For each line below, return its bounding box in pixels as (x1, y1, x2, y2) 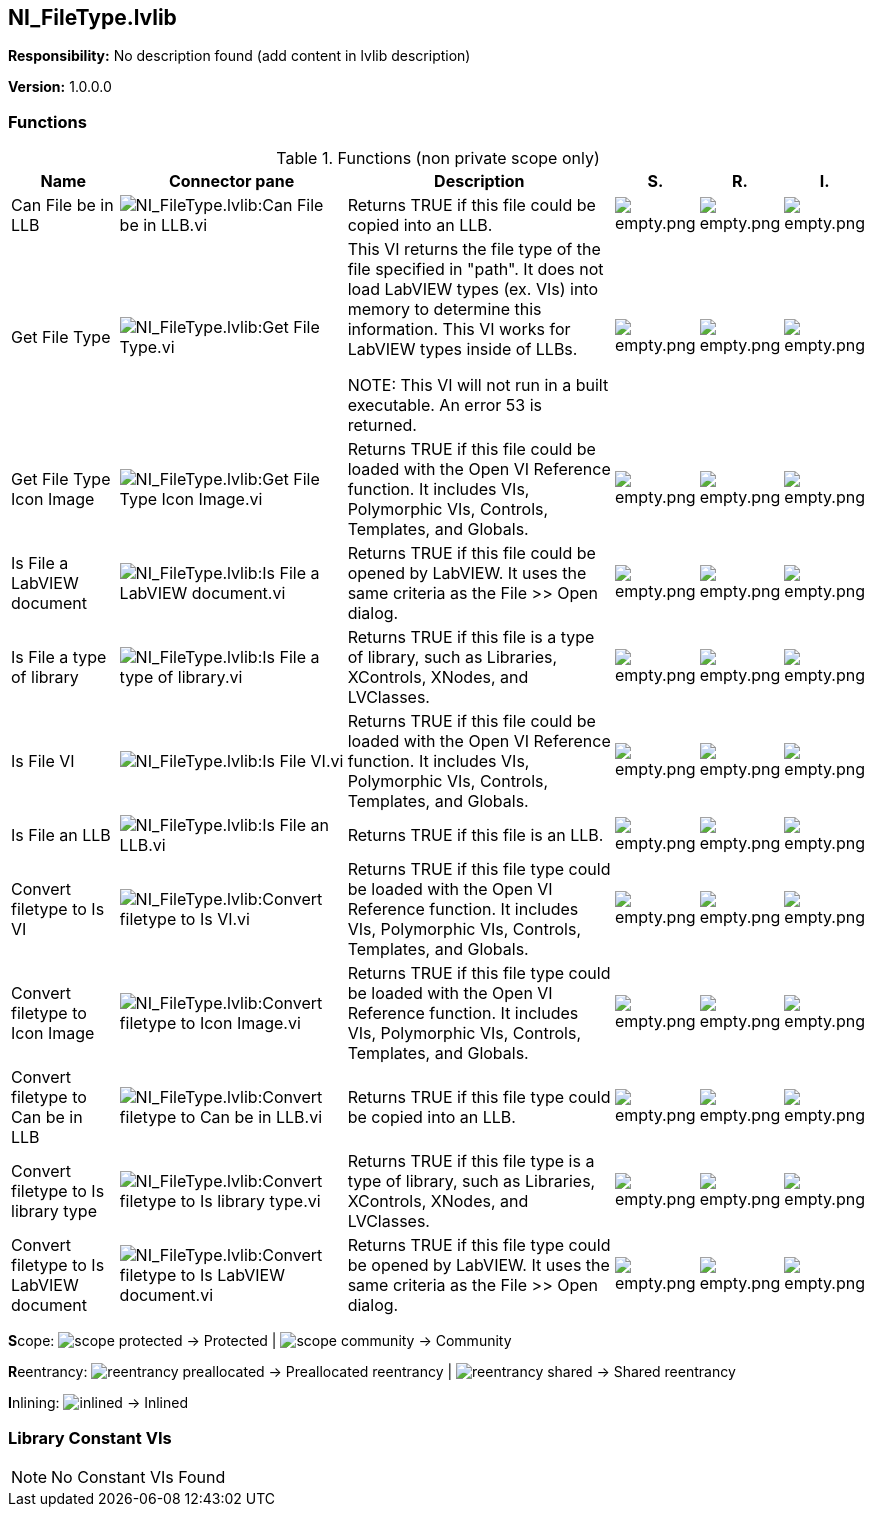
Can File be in (11, 195, 114, 216)
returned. (347, 415, 417, 436)
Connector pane (168, 171, 295, 192)
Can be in (11, 1107, 83, 1128)
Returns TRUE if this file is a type (347, 627, 595, 648)
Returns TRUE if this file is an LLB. (347, 825, 604, 846)
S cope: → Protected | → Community (8, 1332, 512, 1350)
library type (11, 1201, 97, 1222)
